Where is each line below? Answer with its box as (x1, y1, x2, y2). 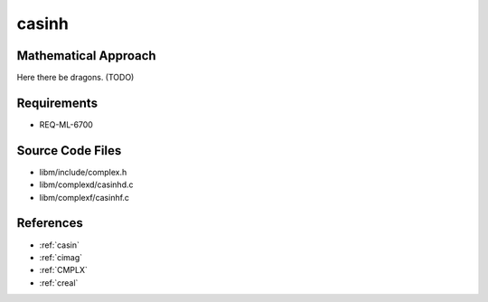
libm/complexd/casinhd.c (39, 179, 135, 190)
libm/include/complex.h (39, 166, 127, 177)
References (16, 215, 83, 231)
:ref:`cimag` (39, 251, 83, 262)
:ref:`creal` (39, 277, 79, 288)
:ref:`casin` (39, 240, 80, 250)
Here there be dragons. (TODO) (16, 72, 135, 83)
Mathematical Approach (16, 48, 157, 63)
